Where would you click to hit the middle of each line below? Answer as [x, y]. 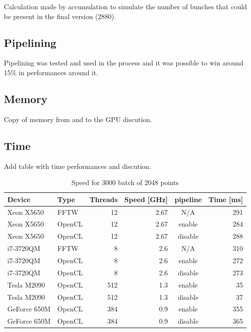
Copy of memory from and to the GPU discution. [78, 119]
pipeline [188, 199]
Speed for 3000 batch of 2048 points [125, 182]
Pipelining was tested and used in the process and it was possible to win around [124, 63]
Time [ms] [226, 199]
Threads [104, 199]
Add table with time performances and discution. [78, 166]
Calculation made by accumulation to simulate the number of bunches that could [125, 6]
